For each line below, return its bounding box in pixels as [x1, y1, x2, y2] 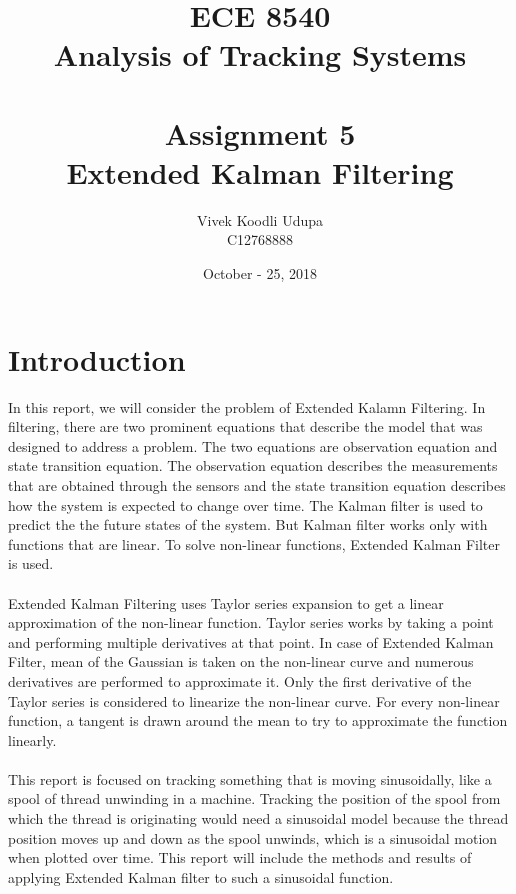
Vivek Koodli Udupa [196, 209, 324, 230]
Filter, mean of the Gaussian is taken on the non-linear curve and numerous [8, 651, 474, 672]
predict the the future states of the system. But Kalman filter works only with [8, 514, 488, 535]
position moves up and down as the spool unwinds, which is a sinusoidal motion [8, 827, 498, 848]
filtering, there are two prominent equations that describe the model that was [8, 416, 483, 437]
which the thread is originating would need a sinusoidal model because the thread [8, 808, 509, 829]
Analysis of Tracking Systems [53, 34, 467, 75]
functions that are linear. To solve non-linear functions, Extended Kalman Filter [8, 533, 500, 554]
